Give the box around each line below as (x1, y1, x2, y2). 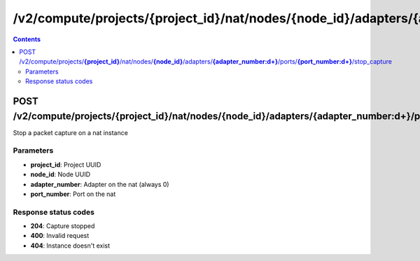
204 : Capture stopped (30, 222, 95, 230)
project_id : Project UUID (30, 160, 101, 169)
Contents (13, 35, 41, 43)
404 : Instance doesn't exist (30, 241, 111, 250)
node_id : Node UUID (30, 170, 91, 178)
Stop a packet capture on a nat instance (13, 128, 129, 136)
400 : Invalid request (30, 232, 90, 240)
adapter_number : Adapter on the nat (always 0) (30, 180, 169, 188)
